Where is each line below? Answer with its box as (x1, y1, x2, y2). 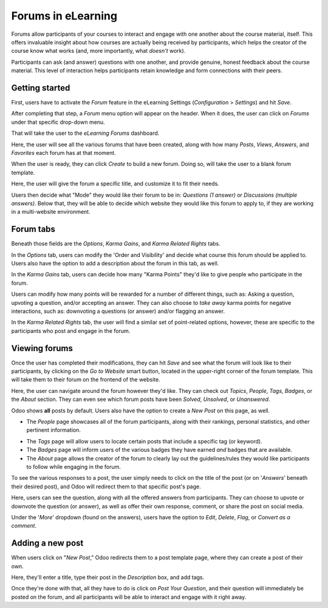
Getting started (11, 83, 70, 93)
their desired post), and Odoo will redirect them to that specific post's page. (11, 483, 202, 490)
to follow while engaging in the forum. (26, 463, 121, 470)
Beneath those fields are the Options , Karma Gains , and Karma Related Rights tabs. (11, 240, 221, 247)
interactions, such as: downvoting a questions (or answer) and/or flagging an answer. (11, 307, 225, 315)
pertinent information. (26, 426, 81, 434)
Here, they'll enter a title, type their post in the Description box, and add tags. (11, 573, 205, 581)
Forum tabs (11, 224, 56, 234)
